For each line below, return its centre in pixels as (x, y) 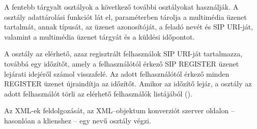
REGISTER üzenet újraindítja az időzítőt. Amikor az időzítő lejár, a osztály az (128, 84)
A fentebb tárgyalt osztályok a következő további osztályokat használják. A (121, 7)
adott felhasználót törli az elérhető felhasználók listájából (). (98, 93)
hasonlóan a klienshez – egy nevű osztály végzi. (78, 120)
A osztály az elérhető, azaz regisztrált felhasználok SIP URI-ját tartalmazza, (123, 54)
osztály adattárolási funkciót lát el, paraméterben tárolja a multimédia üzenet (125, 17)
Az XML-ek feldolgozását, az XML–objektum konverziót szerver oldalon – (119, 110)
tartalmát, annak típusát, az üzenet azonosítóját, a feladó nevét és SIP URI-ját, (129, 27)
